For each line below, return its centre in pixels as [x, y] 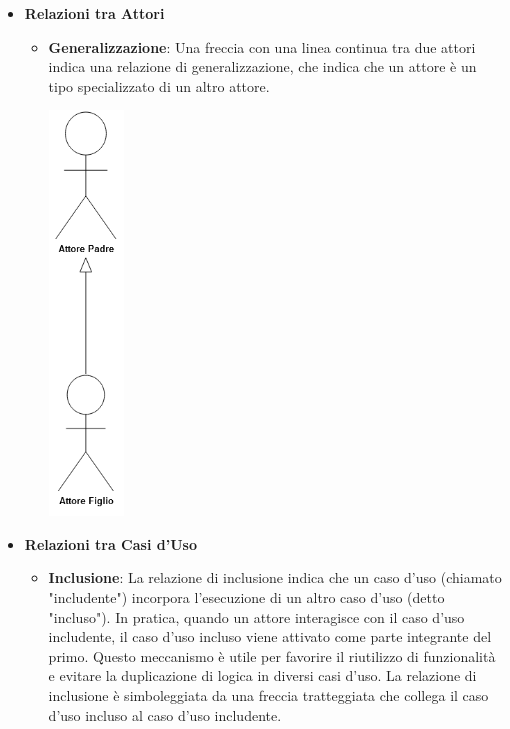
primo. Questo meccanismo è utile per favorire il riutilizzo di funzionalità [272, 655]
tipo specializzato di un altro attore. [159, 85]
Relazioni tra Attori [94, 13]
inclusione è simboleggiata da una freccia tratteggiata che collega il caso [268, 695]
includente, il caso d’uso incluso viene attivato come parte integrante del [270, 636]
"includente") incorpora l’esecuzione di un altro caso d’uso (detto [246, 597]
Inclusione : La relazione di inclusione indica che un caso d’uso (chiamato [275, 577]
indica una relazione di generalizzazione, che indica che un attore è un [262, 66]
